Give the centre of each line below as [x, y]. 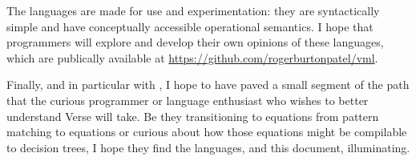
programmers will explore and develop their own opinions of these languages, [195, 42]
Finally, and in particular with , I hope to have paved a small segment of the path [208, 85]
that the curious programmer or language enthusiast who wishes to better [188, 100]
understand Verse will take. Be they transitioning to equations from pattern [193, 116]
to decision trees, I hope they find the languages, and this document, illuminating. [208, 147]
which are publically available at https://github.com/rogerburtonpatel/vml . [192, 57]
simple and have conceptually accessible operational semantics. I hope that [190, 26]
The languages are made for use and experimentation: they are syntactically [193, 10]
